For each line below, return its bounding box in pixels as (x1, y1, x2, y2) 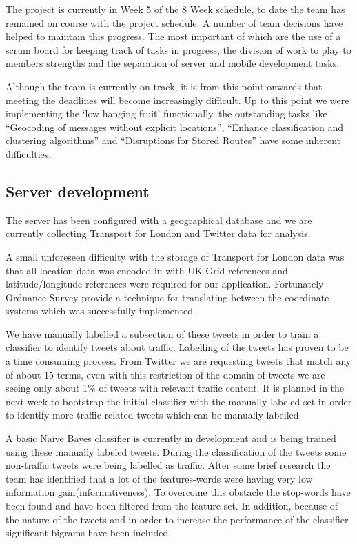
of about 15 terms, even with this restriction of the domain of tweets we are (6, 367, 325, 381)
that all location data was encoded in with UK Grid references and (6, 263, 288, 277)
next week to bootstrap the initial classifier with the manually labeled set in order (6, 394, 352, 408)
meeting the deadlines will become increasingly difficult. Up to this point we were (6, 92, 349, 107)
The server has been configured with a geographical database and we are (6, 212, 312, 227)
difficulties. (6, 146, 52, 161)
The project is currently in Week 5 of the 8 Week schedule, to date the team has (6, 2, 345, 16)
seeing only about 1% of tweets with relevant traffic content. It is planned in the (6, 381, 345, 395)
